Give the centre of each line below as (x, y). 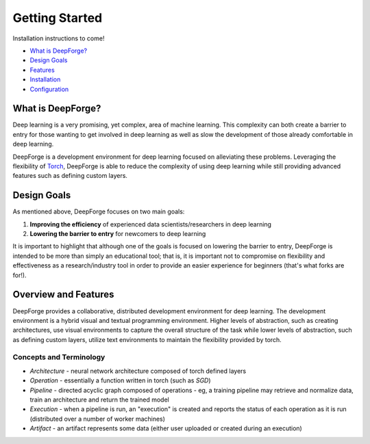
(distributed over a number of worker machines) (98, 419)
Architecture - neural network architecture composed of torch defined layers (138, 371)
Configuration (49, 89)
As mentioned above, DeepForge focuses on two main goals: (99, 211)
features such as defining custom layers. (70, 176)
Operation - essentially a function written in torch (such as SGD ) (121, 380)
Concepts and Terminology (59, 357)
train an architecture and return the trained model (99, 400)
